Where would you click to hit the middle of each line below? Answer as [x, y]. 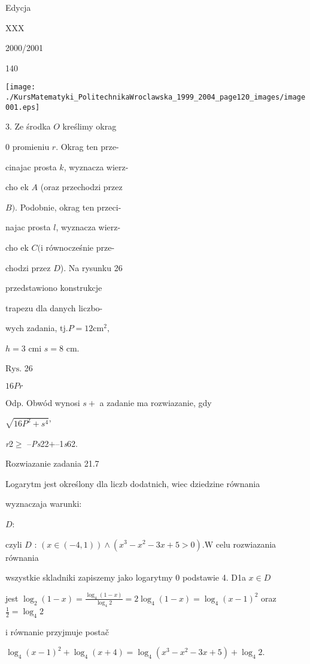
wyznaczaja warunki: [44, 504]
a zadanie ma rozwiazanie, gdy [156, 403]
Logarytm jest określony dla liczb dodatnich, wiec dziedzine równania [133, 483]
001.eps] [23, 107]
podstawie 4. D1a [214, 577]
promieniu [31, 146]
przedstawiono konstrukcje [54, 288]
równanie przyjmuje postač [60, 631]
